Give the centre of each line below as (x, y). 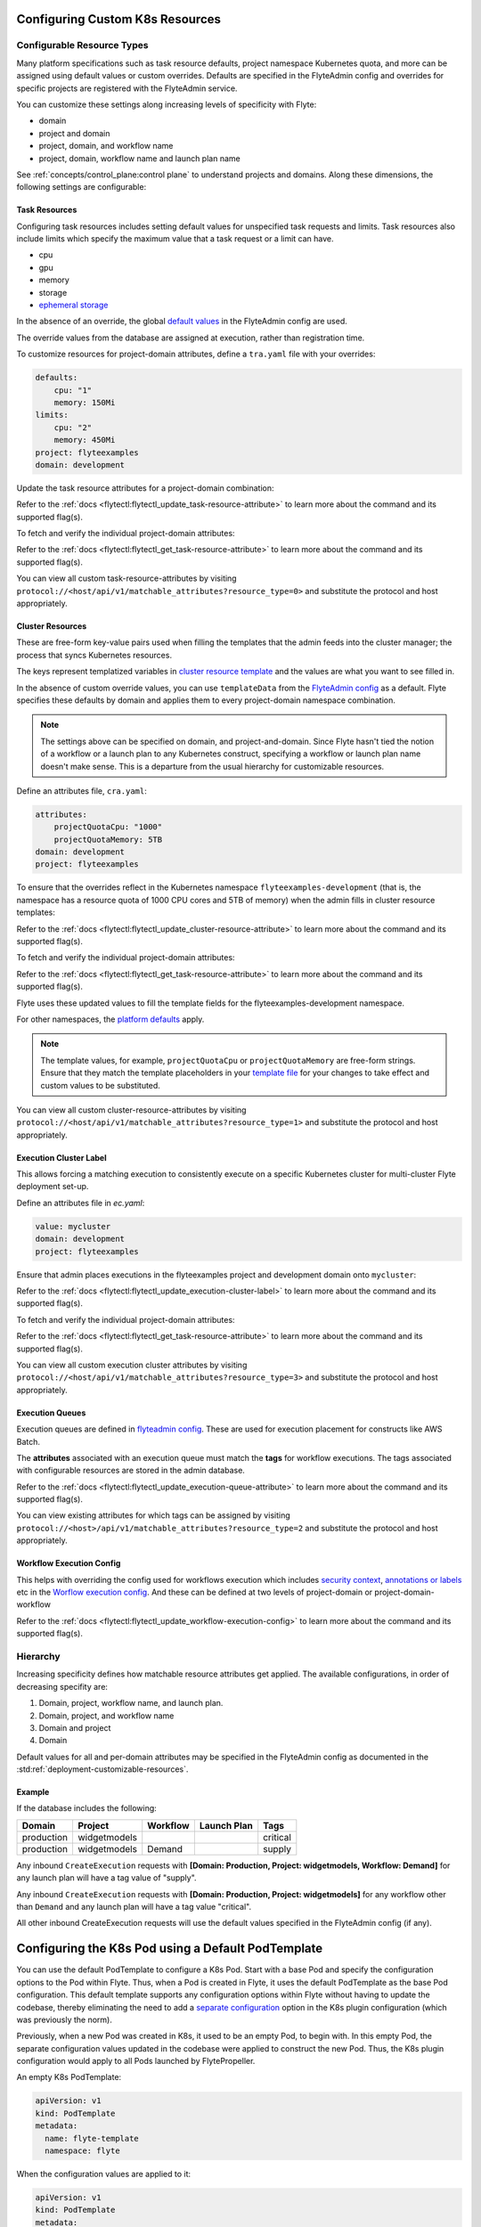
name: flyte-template (92, 2138)
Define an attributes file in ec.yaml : (81, 1203)
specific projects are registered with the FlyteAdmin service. (127, 88)
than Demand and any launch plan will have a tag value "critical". (134, 1907)
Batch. (28, 1441)
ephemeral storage (73, 305)
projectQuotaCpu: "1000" (108, 827)
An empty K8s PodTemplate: (69, 2077)
